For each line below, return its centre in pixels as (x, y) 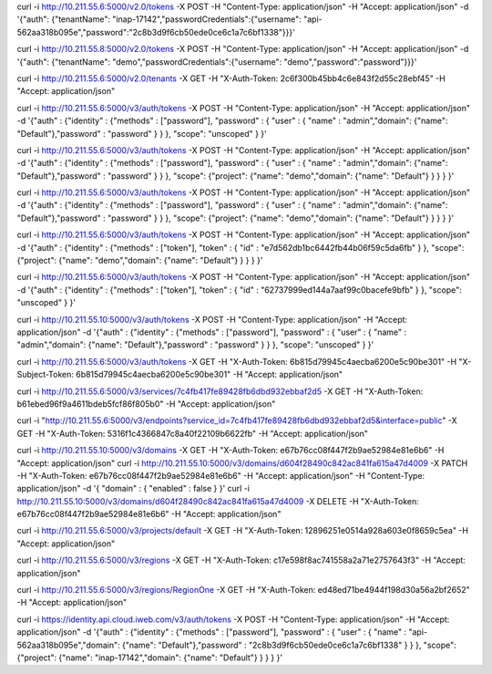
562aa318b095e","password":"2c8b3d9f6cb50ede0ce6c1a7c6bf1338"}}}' (156, 32)
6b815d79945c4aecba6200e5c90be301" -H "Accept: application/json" (210, 375)
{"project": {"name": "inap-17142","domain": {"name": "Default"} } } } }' (149, 658)
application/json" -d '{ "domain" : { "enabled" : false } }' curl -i (133, 489)
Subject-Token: (46, 375)
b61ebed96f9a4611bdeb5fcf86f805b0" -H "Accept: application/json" (146, 404)
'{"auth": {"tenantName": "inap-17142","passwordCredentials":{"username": (159, 19)
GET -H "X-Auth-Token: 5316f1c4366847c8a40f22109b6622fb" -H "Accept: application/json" (193, 433)
